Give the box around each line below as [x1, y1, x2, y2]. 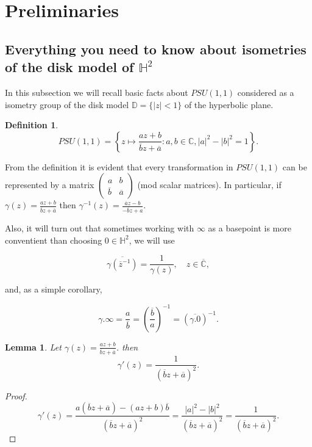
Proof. [5, 389, 27, 402]
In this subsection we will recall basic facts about [5, 85, 188, 98]
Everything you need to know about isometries [5, 39, 307, 58]
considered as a [237, 85, 294, 98]
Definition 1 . [5, 118, 58, 131]
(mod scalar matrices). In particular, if [137, 178, 282, 191]
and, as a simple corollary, [5, 283, 102, 296]
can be [282, 160, 307, 173]
